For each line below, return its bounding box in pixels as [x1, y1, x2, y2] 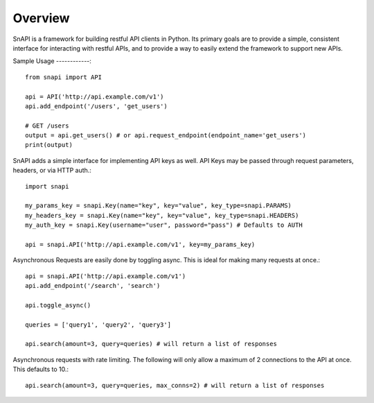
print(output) [25, 141, 73, 149]
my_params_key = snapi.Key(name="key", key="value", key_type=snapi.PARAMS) [25, 202, 292, 209]
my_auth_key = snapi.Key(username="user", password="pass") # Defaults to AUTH [25, 221, 303, 229]
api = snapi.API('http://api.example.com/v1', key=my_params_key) [25, 240, 256, 248]
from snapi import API [25, 73, 103, 81]
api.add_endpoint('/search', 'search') [25, 282, 161, 290]
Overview [12, 10, 70, 26]
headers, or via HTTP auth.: [12, 166, 91, 175]
